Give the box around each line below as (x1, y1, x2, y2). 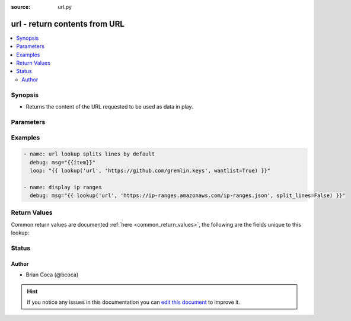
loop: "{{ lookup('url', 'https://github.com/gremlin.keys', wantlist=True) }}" (30, 167, 271, 174)
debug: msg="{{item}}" (30, 159, 96, 166)
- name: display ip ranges (23, 184, 102, 190)
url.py (58, 4, 72, 10)
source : (11, 4, 31, 10)
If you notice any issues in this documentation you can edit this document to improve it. (27, 298, 240, 306)
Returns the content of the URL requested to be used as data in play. (25, 103, 193, 110)
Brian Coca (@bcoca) (25, 271, 79, 278)
